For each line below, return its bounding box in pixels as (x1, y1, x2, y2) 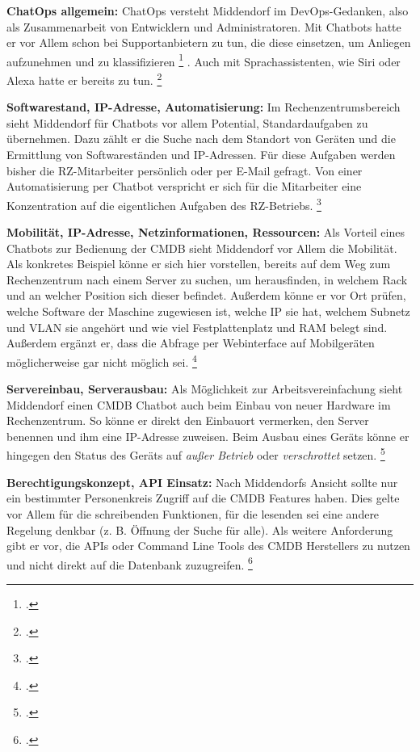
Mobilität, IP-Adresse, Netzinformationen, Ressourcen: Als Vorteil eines (6, 224, 405, 241)
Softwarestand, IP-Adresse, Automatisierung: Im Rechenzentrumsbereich (6, 99, 401, 116)
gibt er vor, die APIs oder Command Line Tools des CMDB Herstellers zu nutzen (6, 537, 410, 554)
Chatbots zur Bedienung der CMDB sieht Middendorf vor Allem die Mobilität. (6, 239, 397, 256)
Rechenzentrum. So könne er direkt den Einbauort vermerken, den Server (6, 412, 369, 429)
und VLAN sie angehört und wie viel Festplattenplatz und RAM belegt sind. (6, 318, 388, 335)
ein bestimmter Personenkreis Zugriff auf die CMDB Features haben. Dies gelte (6, 489, 400, 506)
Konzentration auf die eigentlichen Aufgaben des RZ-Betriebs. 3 (6, 194, 321, 213)
